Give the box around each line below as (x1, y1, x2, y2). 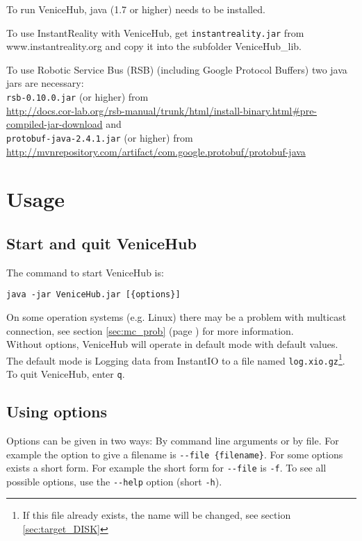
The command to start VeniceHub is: (6, 265, 164, 279)
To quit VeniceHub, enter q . (6, 367, 125, 381)
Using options (6, 401, 107, 422)
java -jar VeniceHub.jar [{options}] (6, 290, 181, 300)
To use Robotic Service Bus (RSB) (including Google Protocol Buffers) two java (6, 62, 347, 76)
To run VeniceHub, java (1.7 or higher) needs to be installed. (6, 2, 265, 16)
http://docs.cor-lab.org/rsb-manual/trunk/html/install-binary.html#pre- (6, 103, 318, 117)
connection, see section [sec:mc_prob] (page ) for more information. (6, 323, 294, 338)
